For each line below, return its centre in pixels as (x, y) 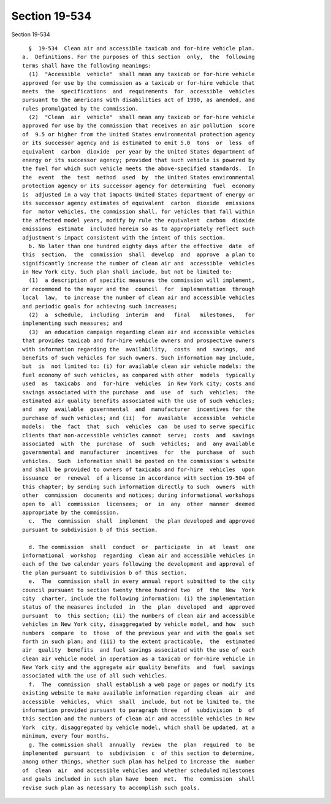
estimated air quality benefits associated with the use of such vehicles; (139, 400)
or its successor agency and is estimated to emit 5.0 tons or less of (139, 143)
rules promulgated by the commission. (81, 108)
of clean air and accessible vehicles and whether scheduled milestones (139, 770)
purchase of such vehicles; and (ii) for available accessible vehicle (139, 418)
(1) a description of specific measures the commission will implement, (142, 280)
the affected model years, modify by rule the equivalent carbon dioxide (139, 220)
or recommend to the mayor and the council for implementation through (139, 289)
